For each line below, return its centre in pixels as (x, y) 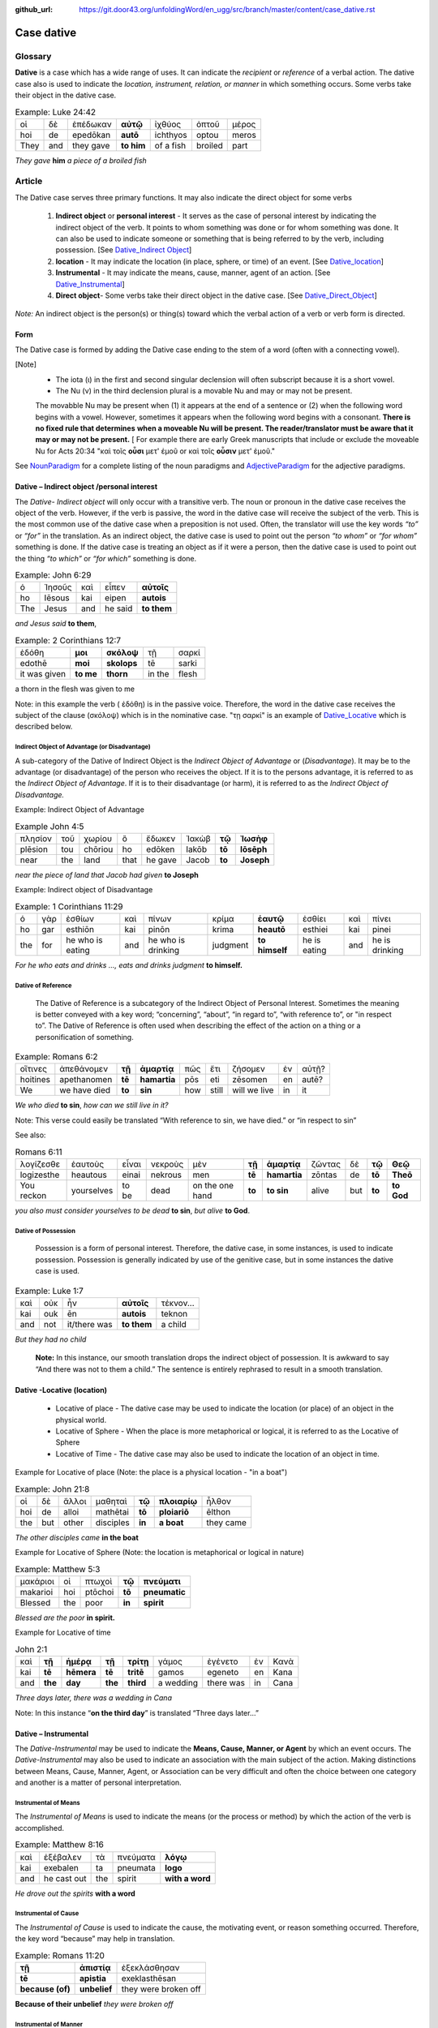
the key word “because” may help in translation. (95, 1939)
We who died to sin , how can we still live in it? (92, 1105)
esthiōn (80, 930)
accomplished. (40, 1828)
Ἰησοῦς (58, 587)
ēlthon (219, 1511)
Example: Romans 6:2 (56, 1057)
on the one (213, 1186)
